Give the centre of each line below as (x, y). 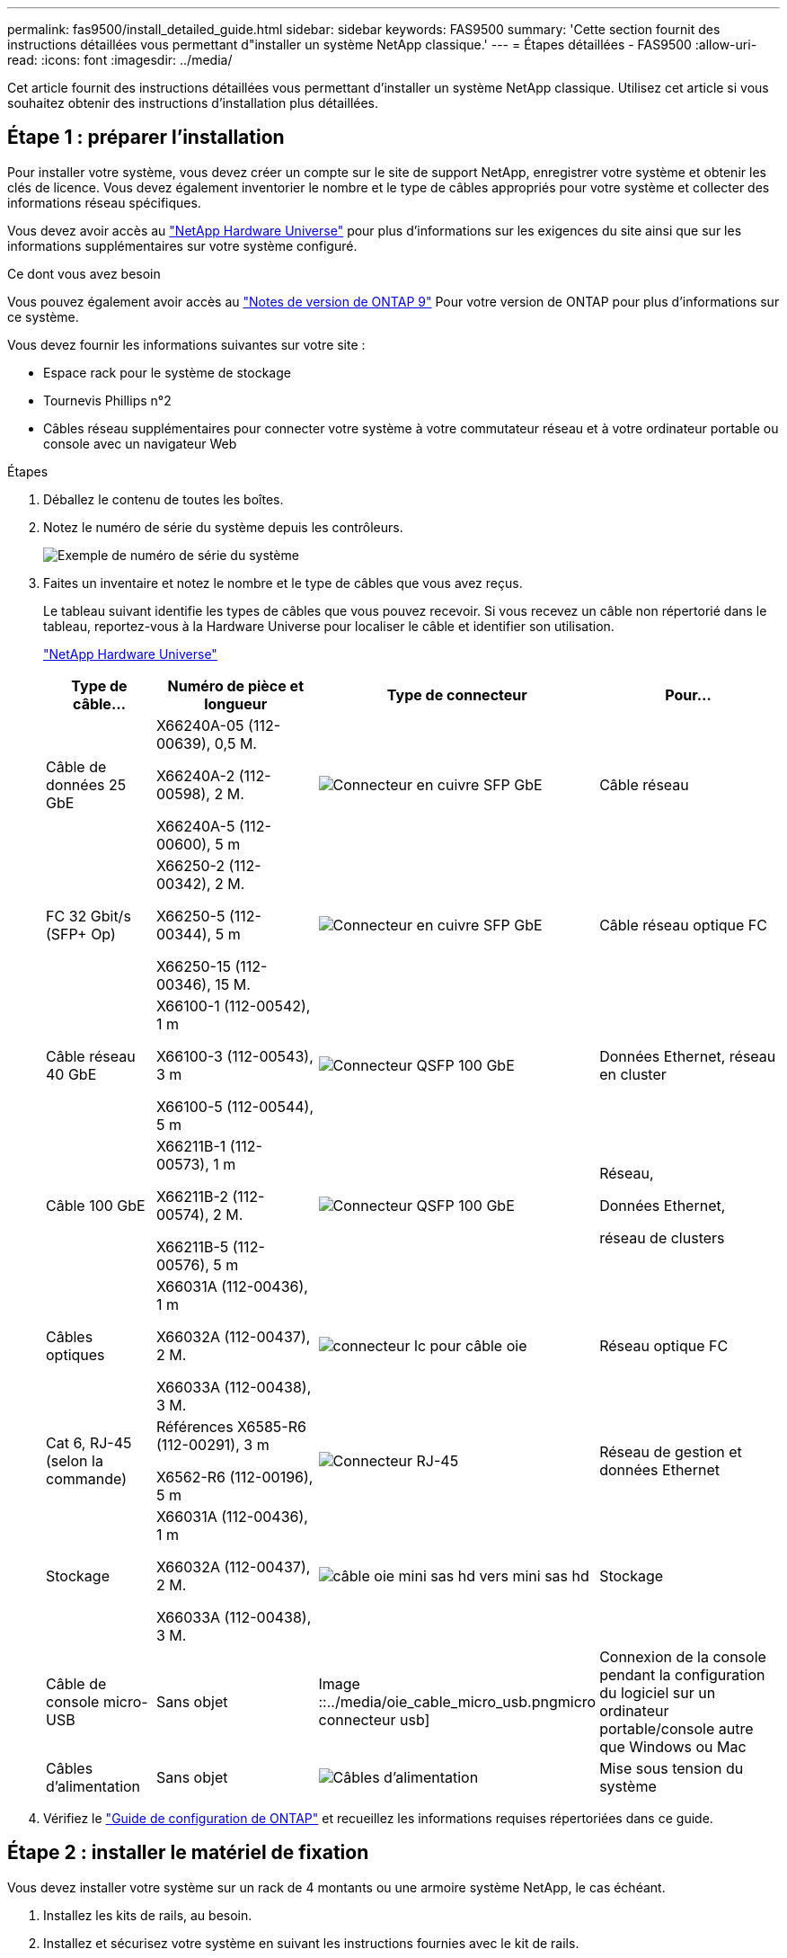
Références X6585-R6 (231, 1426)
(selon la (75, 1460)
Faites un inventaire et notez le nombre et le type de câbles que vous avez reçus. (283, 583)
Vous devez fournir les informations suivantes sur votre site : (186, 344)
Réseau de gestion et (671, 1451)
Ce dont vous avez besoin (84, 273)
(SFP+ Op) (81, 934)
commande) (86, 1478)
